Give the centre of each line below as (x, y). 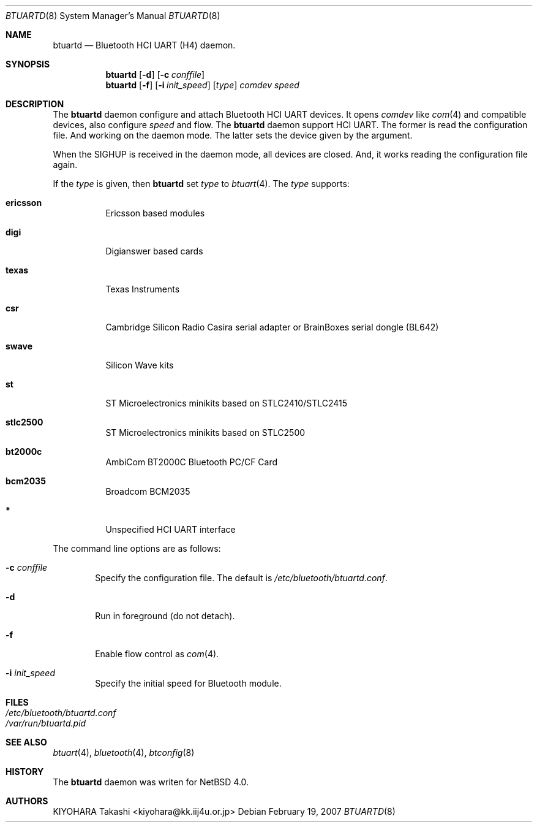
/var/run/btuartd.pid (46, 723)
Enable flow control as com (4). (157, 654)
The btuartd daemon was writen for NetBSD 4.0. (151, 782)
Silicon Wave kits (140, 365)
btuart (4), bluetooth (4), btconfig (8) (124, 753)
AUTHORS (27, 801)
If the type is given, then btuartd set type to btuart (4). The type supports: (201, 184)
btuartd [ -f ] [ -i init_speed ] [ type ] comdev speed (202, 85)
